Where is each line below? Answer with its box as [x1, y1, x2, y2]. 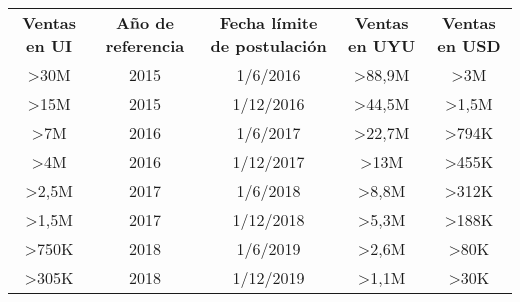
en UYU [348, 34, 416, 57]
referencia [105, 34, 185, 57]
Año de [115, 11, 175, 34]
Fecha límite [219, 11, 318, 34]
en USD [437, 34, 501, 57]
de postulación [210, 34, 327, 57]
